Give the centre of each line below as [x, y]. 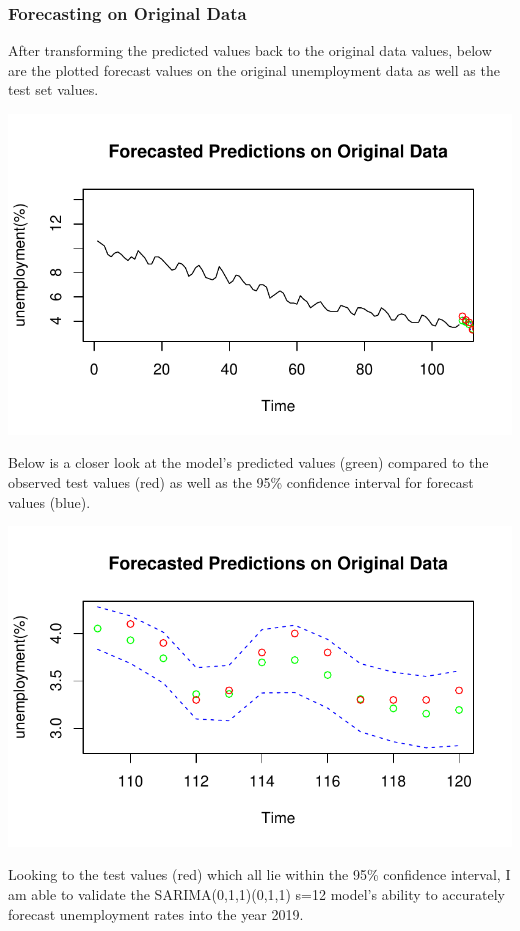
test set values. [53, 89]
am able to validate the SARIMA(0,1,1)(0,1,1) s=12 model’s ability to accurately [256, 894]
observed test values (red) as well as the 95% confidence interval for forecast [241, 481]
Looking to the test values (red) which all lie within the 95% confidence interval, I [259, 874]
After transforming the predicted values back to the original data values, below [250, 50]
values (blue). [49, 501]
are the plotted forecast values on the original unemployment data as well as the [254, 69]
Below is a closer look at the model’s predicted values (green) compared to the [248, 462]
